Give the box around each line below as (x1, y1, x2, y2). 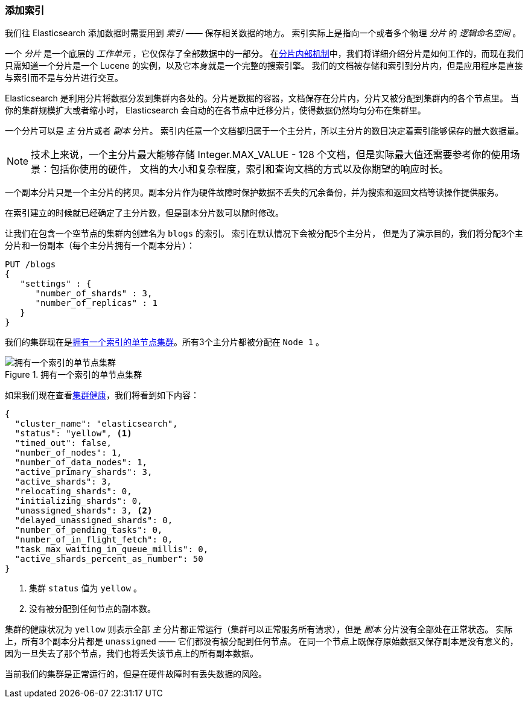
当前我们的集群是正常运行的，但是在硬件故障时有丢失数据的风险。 (5, 669, 267, 679)
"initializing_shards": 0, (14, 496, 142, 506)
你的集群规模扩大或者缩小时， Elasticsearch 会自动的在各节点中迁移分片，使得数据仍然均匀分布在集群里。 (5, 105, 426, 116)
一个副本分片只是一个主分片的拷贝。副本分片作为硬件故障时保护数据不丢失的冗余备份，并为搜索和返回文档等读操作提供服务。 (5, 187, 503, 198)
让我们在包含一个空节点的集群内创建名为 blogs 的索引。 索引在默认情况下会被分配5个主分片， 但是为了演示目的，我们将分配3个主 (5, 228, 523, 239)
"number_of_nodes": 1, (14, 448, 122, 458)
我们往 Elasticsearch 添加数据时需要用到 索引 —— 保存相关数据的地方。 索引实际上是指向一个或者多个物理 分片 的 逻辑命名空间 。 (5, 28, 521, 39)
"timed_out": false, (14, 438, 112, 448)
